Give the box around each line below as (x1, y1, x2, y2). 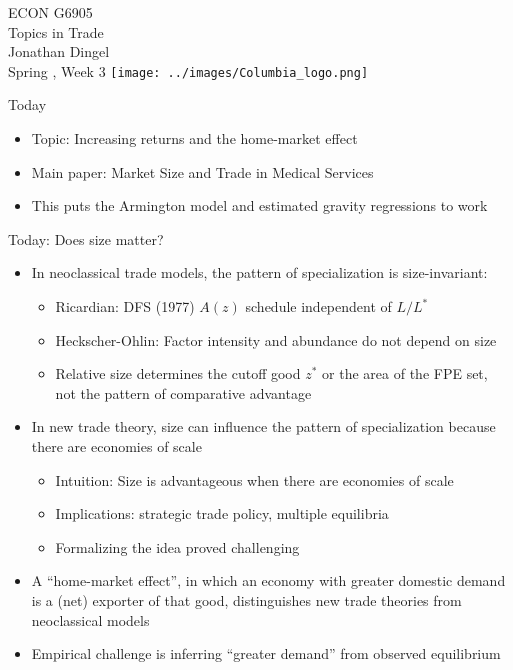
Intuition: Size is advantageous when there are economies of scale (55, 469, 454, 490)
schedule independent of (245, 296, 392, 316)
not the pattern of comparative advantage (55, 382, 312, 403)
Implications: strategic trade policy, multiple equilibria (55, 503, 389, 524)
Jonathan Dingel (8, 41, 110, 62)
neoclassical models (31, 609, 150, 630)
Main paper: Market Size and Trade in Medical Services (31, 161, 374, 182)
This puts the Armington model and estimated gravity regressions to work (31, 195, 488, 216)
